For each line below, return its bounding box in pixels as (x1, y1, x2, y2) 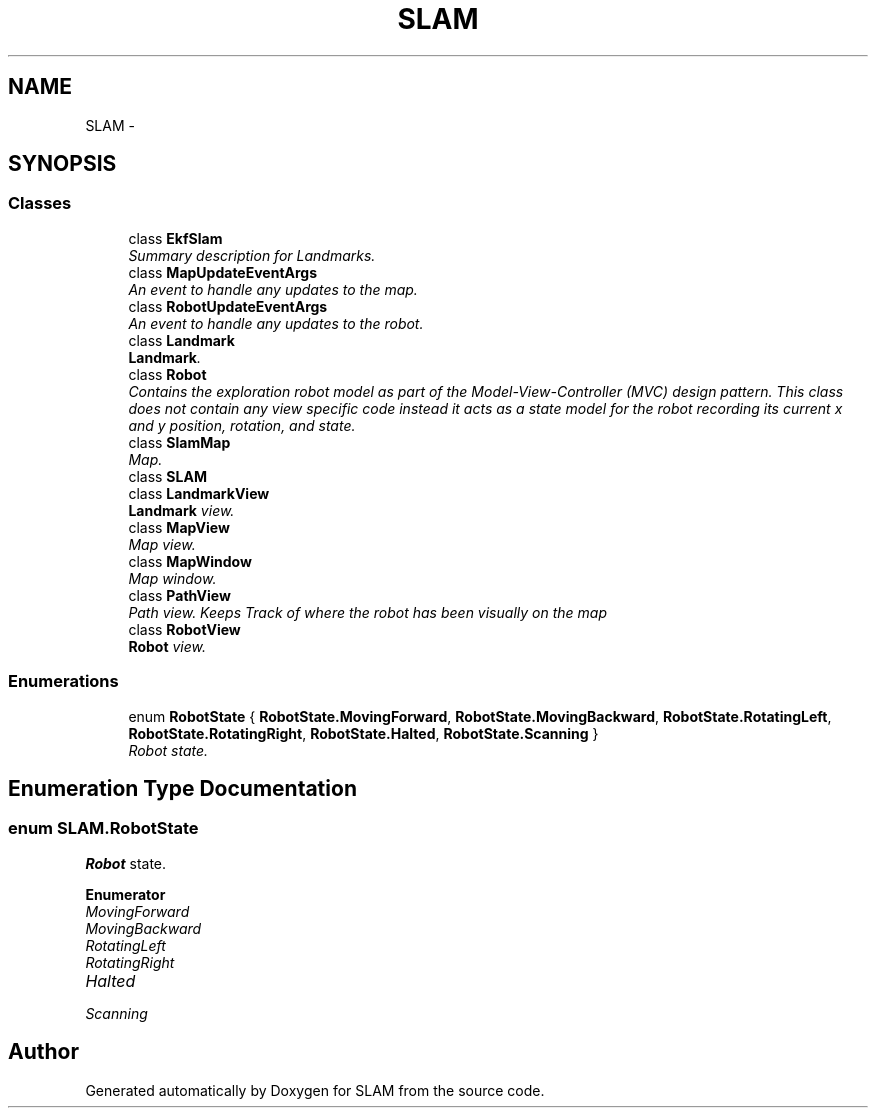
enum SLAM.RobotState (8, 818, 199, 839)
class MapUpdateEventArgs (128, 263, 318, 281)
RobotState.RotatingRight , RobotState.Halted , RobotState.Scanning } (128, 724, 599, 742)
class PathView (128, 586, 231, 604)
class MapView (128, 518, 230, 536)
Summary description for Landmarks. (128, 246, 376, 264)
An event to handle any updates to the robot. (128, 314, 424, 332)
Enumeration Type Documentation (8, 775, 357, 801)
